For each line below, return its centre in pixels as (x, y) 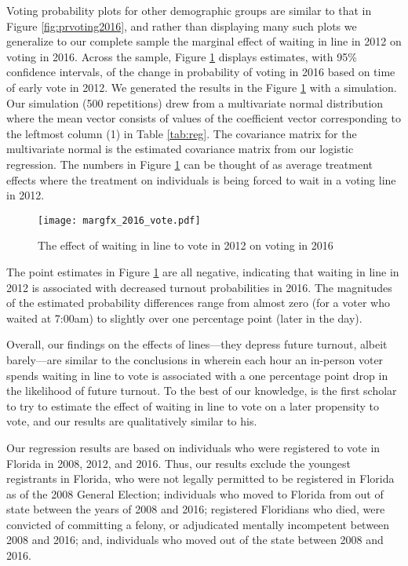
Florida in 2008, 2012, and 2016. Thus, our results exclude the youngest (178, 463)
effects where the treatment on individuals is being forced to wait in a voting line (201, 179)
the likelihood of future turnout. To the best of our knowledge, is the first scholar (202, 391)
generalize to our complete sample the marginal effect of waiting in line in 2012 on (204, 41)
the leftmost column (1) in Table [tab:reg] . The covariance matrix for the (182, 133)
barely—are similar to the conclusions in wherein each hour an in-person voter (195, 359)
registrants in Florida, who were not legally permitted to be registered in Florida (200, 478)
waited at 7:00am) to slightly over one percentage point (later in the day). (184, 318)
